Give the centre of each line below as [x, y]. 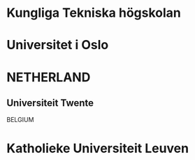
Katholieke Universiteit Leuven [98, 148]
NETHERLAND [49, 77]
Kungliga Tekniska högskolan [94, 13]
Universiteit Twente [50, 103]
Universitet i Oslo [58, 45]
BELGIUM [20, 120]
